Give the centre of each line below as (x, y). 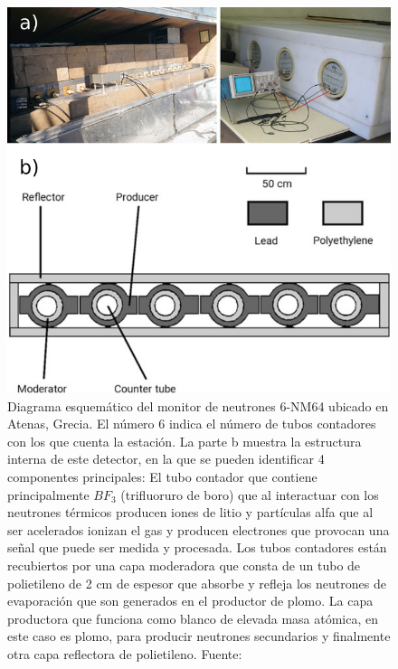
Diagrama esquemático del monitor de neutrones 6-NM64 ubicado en (198, 405)
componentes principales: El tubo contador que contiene (162, 477)
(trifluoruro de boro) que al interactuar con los (250, 494)
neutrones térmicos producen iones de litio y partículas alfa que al (190, 512)
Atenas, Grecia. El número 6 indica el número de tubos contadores (192, 424)
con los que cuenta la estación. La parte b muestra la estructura (185, 441)
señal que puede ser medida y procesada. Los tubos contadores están (197, 547)
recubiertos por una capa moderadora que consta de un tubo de (184, 565)
